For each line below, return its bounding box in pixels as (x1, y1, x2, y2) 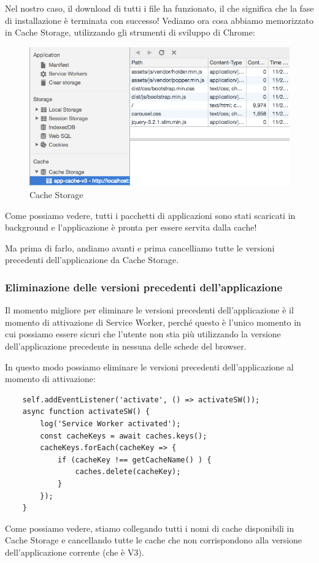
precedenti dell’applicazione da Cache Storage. (5, 253, 179, 266)
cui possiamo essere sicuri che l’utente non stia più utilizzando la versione (5, 327, 281, 340)
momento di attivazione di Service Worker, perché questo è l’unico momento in (5, 315, 301, 328)
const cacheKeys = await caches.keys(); (40, 431, 207, 440)
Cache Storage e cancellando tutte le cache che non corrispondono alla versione (5, 534, 302, 546)
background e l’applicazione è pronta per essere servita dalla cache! (5, 221, 257, 234)
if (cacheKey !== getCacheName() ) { (57, 455, 212, 464)
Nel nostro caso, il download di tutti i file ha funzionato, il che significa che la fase (5, 2, 314, 14)
